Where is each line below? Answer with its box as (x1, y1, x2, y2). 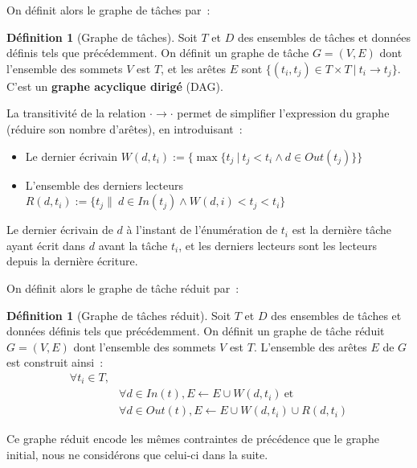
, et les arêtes (161, 60, 227, 76)
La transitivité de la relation (6, 105, 146, 121)
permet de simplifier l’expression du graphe (177, 105, 390, 121)
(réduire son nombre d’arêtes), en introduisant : (6, 120, 243, 137)
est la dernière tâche (292, 221, 392, 238)
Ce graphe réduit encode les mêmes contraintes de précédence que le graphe (6, 430, 379, 447)
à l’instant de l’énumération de (126, 221, 278, 238)
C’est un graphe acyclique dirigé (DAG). (6, 77, 223, 94)
